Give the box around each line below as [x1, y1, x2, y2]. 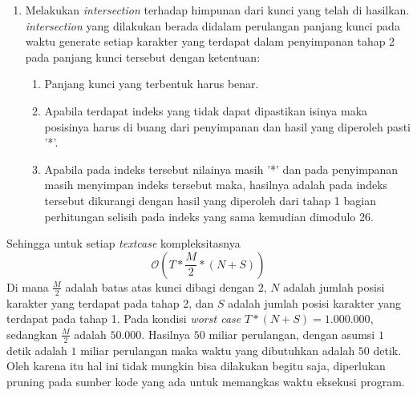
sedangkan [6, 325, 58, 342]
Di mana [6, 278, 49, 295]
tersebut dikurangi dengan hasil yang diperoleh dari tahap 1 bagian [44, 191, 376, 208]
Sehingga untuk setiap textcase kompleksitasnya [6, 235, 241, 252]
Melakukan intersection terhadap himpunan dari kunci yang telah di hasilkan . [25, 2, 410, 18]
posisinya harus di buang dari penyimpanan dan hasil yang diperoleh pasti [44, 118, 411, 135]
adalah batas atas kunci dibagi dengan [65, 278, 255, 295]
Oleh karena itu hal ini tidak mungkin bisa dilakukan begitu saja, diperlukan [6, 357, 386, 374]
